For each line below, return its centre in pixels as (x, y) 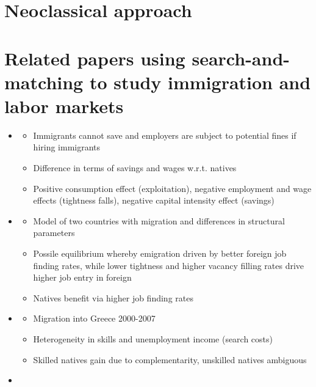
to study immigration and (200, 82)
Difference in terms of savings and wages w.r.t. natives (135, 168)
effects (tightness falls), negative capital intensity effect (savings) (154, 200)
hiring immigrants (67, 147)
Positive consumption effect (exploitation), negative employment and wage (172, 188)
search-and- (241, 58)
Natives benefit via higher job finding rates (113, 297)
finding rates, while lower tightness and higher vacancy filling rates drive (169, 265)
